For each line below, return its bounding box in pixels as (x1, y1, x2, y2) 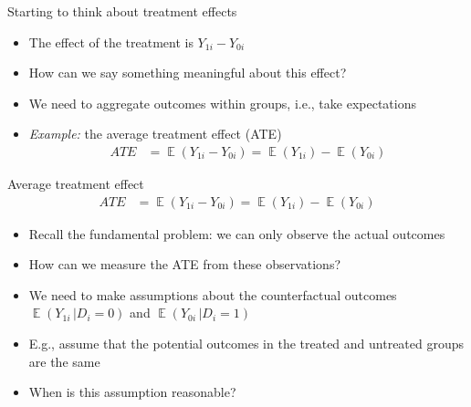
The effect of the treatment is (28, 32, 194, 51)
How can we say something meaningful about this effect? (28, 63, 347, 82)
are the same (28, 351, 100, 370)
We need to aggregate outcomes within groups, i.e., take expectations (28, 93, 416, 112)
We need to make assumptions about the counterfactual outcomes (28, 285, 397, 304)
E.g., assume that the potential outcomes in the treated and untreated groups (28, 334, 465, 352)
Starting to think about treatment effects (7, 2, 237, 20)
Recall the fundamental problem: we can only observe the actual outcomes (28, 224, 445, 243)
